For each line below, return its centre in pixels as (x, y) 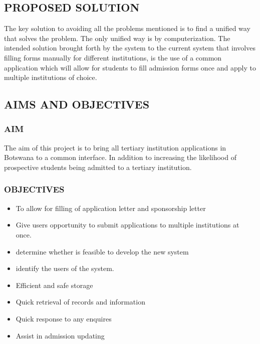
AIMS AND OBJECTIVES (77, 104)
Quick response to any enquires (64, 318)
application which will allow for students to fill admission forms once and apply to (130, 67)
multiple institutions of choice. (51, 77)
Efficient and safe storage (54, 285)
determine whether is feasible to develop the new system (102, 251)
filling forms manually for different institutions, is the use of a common (113, 57)
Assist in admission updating (60, 335)
